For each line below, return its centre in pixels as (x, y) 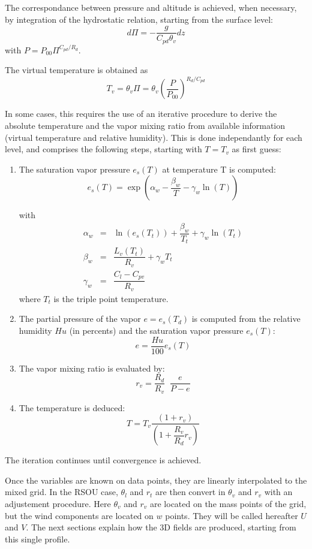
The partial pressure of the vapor (80, 319)
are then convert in (190, 492)
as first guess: (256, 149)
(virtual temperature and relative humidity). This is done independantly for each (154, 137)
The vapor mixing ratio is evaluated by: (92, 368)
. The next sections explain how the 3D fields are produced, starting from (161, 527)
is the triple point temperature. (111, 298)
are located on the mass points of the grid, (228, 504)
